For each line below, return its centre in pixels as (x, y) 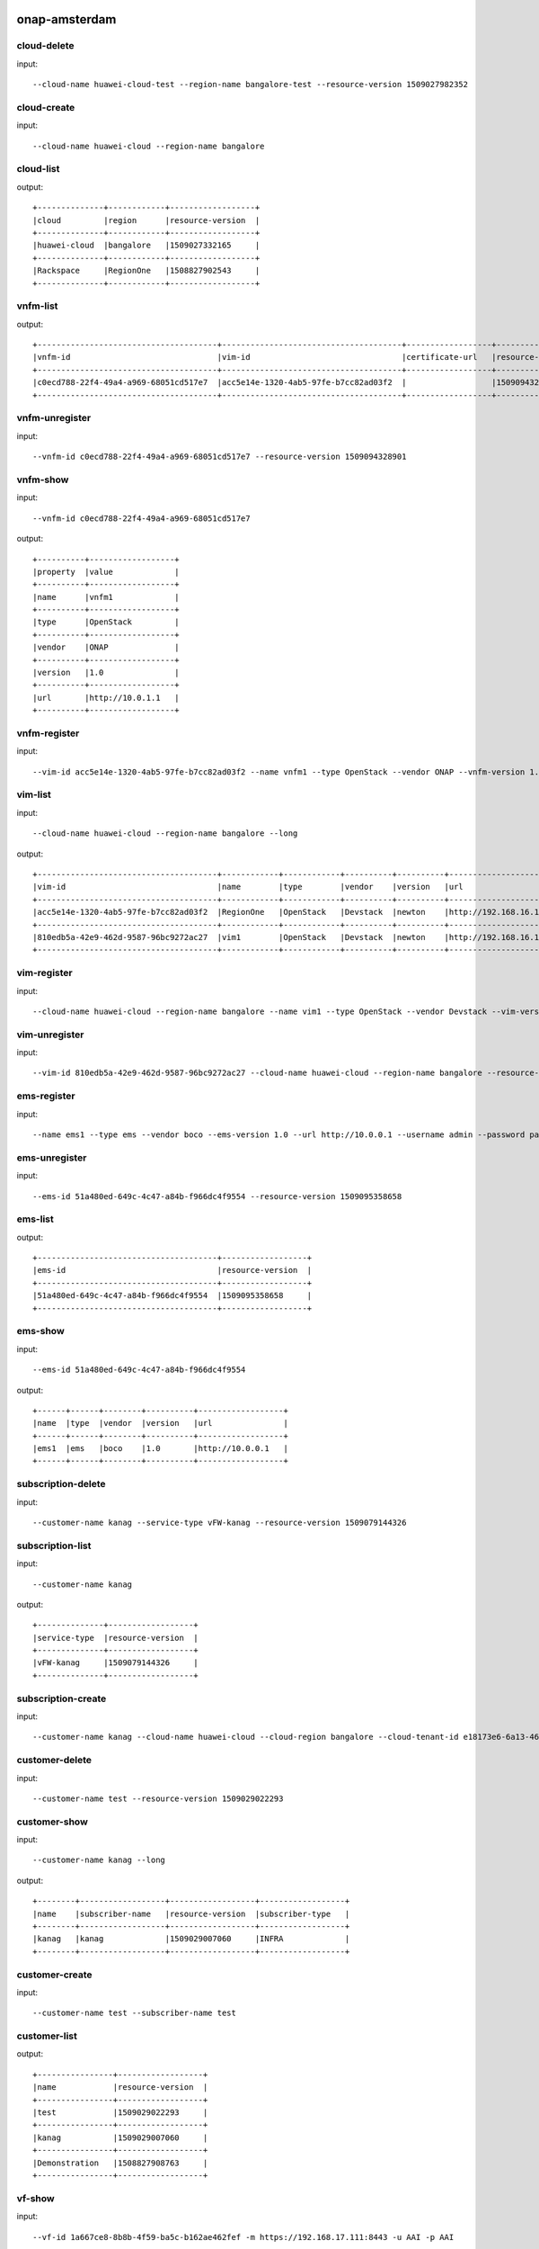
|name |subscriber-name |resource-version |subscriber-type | (191, 1913)
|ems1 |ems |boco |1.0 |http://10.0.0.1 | (161, 1449)
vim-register (45, 973)
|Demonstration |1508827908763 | (120, 2163)
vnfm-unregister (54, 418)
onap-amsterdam (66, 19)
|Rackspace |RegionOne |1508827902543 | (146, 271)
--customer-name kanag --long (99, 1860)
